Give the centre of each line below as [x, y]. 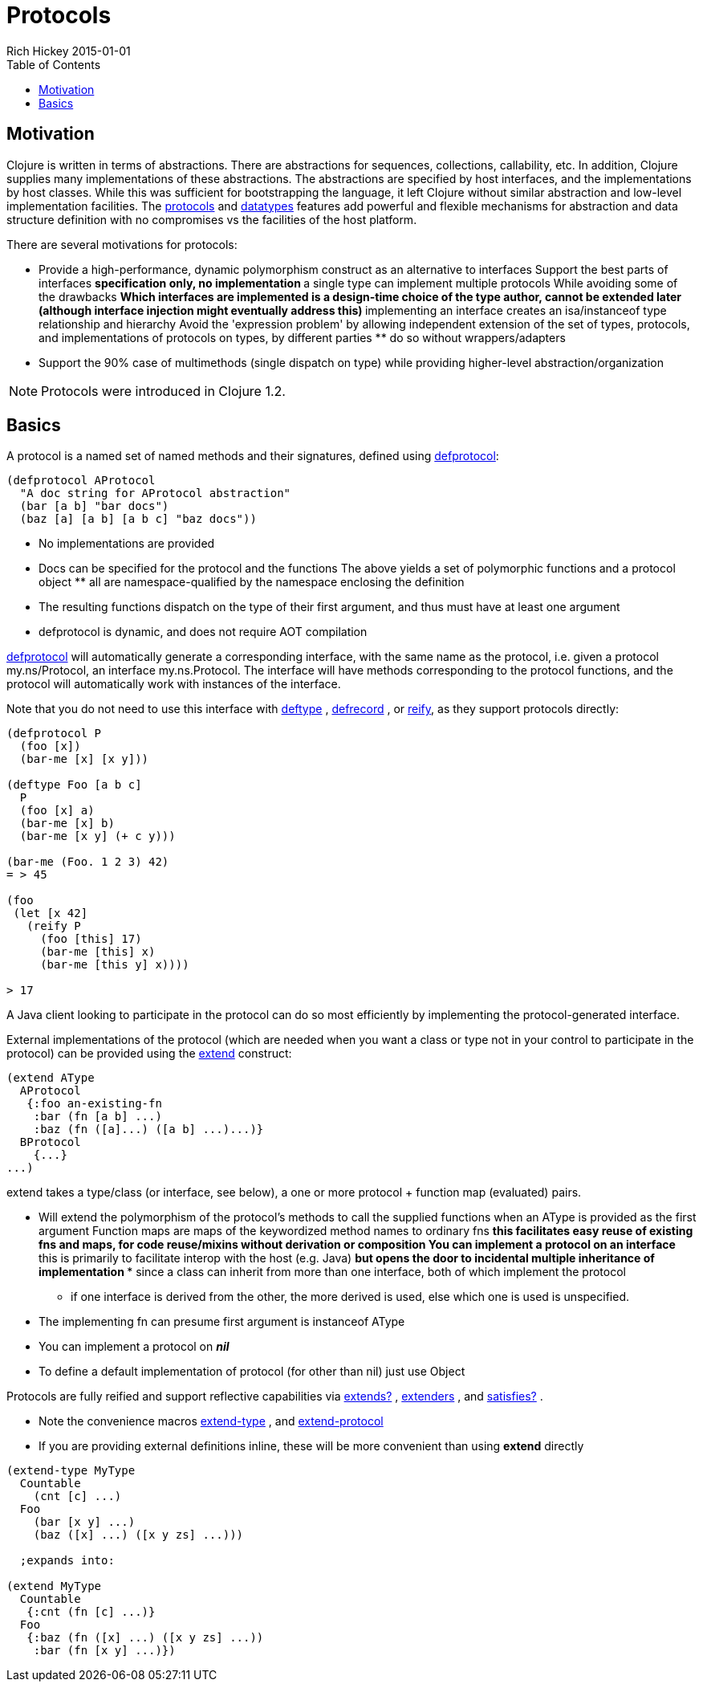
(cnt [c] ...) [77, 1496]
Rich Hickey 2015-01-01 [69, 51]
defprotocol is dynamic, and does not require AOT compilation [203, 632]
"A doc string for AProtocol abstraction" [155, 493]
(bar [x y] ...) [84, 1522]
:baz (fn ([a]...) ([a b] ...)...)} [148, 1129]
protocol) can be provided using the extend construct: [149, 1054]
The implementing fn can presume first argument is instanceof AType [222, 1322]
